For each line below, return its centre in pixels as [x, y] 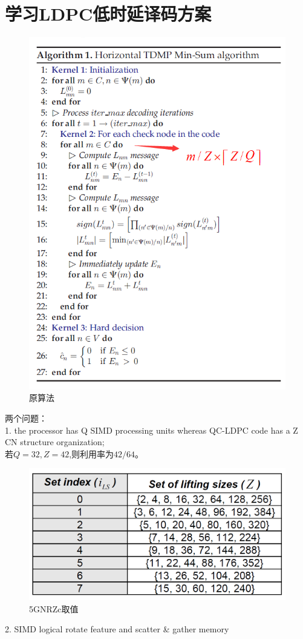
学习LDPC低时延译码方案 [108, 14]
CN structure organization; [55, 442]
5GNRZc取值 [54, 608]
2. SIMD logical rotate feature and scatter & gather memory [117, 629]
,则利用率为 [92, 453]
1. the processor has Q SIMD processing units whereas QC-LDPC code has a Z [151, 430]
